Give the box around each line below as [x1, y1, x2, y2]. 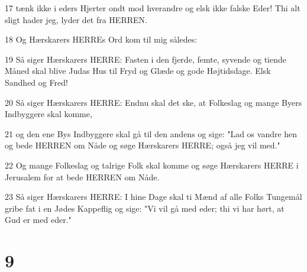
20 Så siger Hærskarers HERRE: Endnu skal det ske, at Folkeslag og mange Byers [5, 96, 302, 108]
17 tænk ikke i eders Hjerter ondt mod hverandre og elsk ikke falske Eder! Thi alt [5, 2, 300, 14]
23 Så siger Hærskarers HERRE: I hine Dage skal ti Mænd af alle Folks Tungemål [5, 190, 302, 203]
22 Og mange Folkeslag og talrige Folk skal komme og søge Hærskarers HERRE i [5, 158, 299, 171]
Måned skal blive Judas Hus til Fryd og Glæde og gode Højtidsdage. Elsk [5, 64, 271, 77]
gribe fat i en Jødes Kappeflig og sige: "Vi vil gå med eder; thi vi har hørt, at [5, 202, 285, 214]
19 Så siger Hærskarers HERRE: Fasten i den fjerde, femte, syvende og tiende [5, 53, 286, 65]
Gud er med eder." [5, 213, 72, 226]
